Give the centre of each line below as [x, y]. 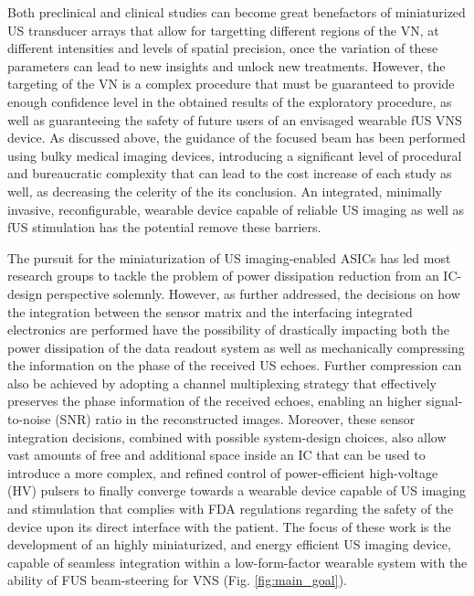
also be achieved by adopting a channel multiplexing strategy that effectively [222, 383]
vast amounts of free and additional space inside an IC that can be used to [216, 455]
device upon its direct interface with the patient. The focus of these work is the [229, 526]
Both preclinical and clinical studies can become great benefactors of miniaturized [237, 12]
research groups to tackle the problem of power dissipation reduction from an [223, 276]
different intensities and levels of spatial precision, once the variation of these [223, 48]
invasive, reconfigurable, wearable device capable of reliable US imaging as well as [236, 209]
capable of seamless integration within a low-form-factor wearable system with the [237, 562]
